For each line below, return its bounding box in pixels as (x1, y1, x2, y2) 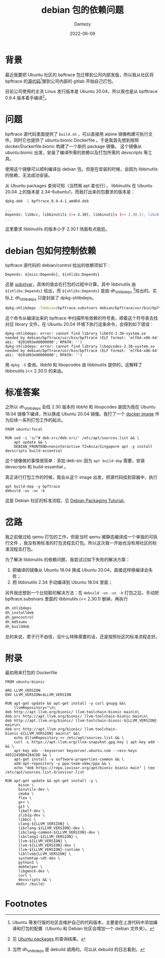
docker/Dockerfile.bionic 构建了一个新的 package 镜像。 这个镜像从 (5, 143, 142, 149)
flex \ (18, 796, 32, 801)
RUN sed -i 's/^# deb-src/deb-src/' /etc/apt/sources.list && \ (5, 435, 139, 440)
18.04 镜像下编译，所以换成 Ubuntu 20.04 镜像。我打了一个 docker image (5, 411, 154, 417)
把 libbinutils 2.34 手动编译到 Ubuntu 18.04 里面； (12, 580, 113, 585)
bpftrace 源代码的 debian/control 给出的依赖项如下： (5, 262, 111, 268)
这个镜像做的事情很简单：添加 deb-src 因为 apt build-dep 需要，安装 (5, 458, 145, 464)
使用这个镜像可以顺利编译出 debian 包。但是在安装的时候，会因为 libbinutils (5, 166, 158, 172)
